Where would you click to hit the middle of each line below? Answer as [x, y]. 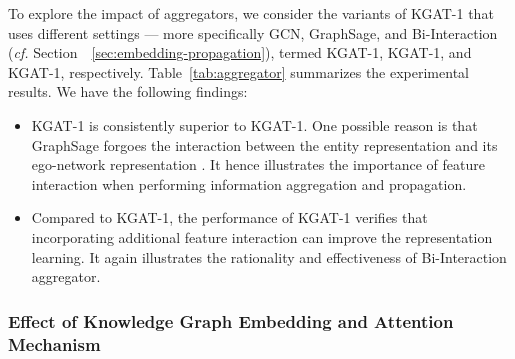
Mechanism [54, 343]
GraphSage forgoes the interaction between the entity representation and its [264, 144]
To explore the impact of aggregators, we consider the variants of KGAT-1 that [251, 13]
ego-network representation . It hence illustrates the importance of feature [258, 164]
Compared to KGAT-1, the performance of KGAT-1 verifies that [229, 217]
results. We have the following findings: [128, 91]
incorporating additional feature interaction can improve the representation [262, 236]
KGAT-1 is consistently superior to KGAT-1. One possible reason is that [254, 124]
